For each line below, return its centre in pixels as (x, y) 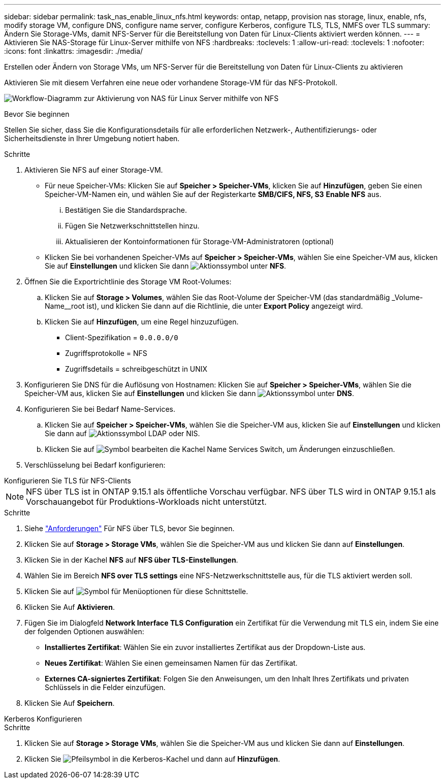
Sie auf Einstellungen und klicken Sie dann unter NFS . (166, 266)
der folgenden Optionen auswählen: (84, 631)
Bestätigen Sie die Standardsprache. (126, 210)
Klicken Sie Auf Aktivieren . (70, 607)
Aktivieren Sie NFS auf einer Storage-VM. (94, 170)
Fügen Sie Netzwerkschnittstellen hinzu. (132, 226)
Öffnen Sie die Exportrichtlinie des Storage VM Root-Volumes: (128, 282)
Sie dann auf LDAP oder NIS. (122, 433)
